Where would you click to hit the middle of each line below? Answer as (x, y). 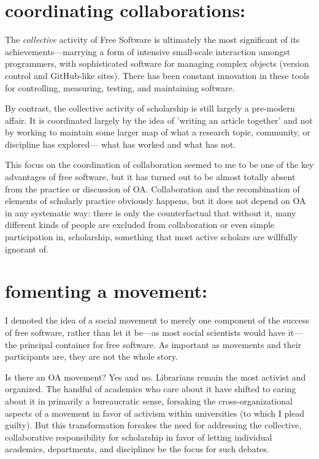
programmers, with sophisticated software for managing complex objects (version (157, 63)
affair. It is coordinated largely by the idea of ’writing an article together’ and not (159, 120)
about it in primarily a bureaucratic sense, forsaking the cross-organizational (149, 400)
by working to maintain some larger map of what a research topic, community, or (158, 132)
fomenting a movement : (106, 291)
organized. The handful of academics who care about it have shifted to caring (151, 389)
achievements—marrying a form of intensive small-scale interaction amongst (148, 51)
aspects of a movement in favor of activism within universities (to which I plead (155, 413)
